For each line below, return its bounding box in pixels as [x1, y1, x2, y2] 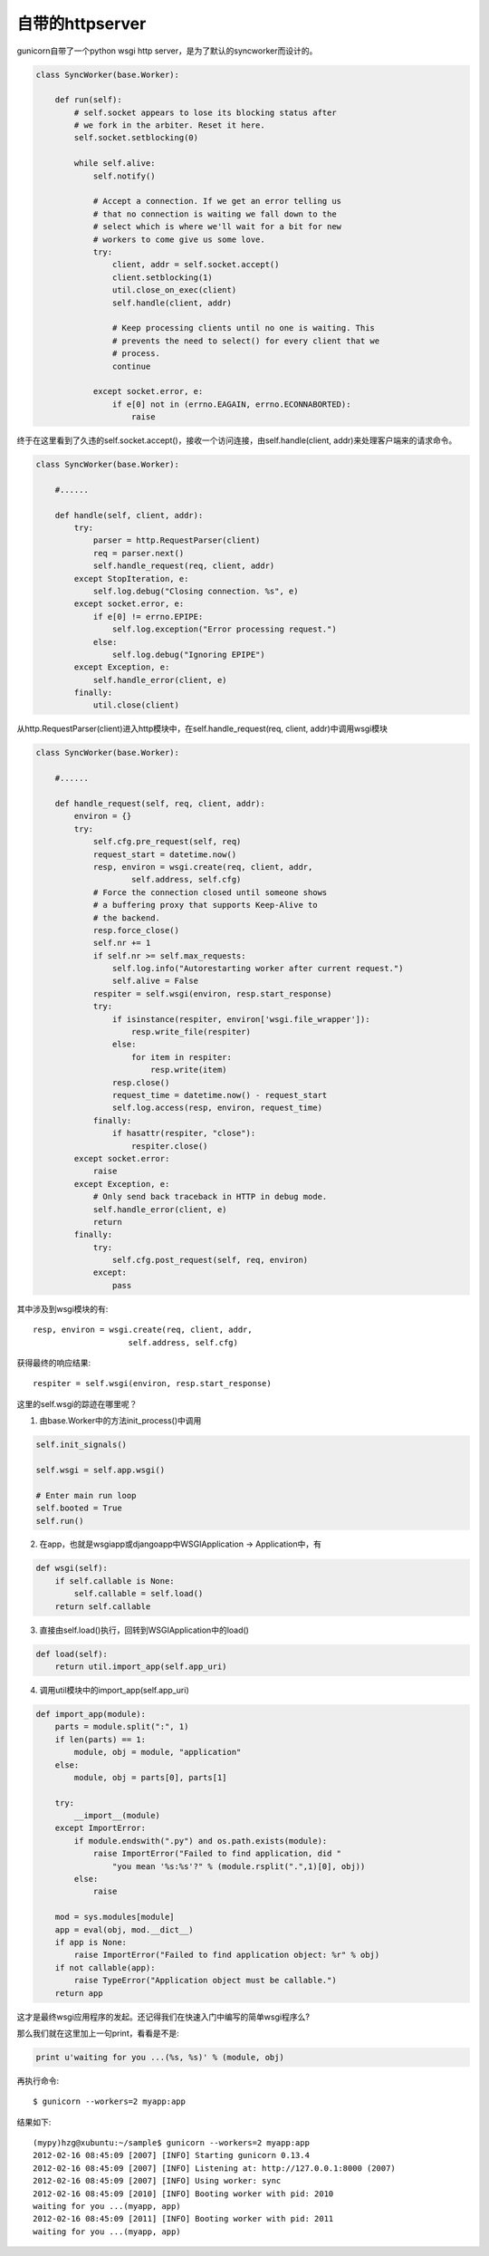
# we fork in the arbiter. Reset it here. [73, 121, 266, 130]
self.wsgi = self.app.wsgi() [35, 1464, 166, 1475]
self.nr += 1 [92, 938, 151, 949]
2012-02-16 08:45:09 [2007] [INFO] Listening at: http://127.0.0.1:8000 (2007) [33, 2163, 396, 2174]
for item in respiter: [131, 1052, 233, 1062]
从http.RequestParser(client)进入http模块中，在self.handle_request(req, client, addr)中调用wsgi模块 [16, 723, 388, 734]
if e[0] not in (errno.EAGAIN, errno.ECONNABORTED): [111, 399, 351, 410]
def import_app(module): [35, 1709, 147, 1719]
